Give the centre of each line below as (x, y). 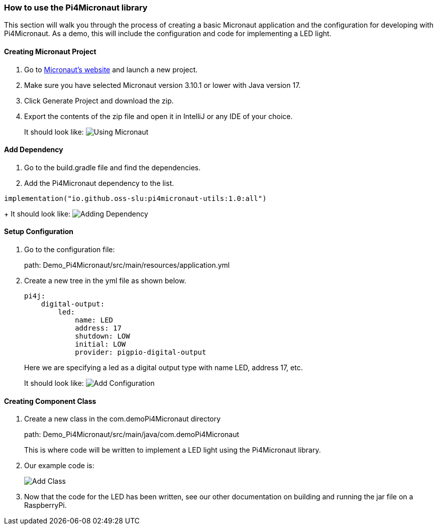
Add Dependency (34, 150)
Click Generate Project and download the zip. (99, 100)
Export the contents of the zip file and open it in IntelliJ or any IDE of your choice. (158, 116)
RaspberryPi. (45, 505)
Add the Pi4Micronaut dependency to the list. (99, 183)
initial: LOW (100, 344)
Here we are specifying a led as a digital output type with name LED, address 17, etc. (163, 368)
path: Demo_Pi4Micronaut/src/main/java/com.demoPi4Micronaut (132, 435)
